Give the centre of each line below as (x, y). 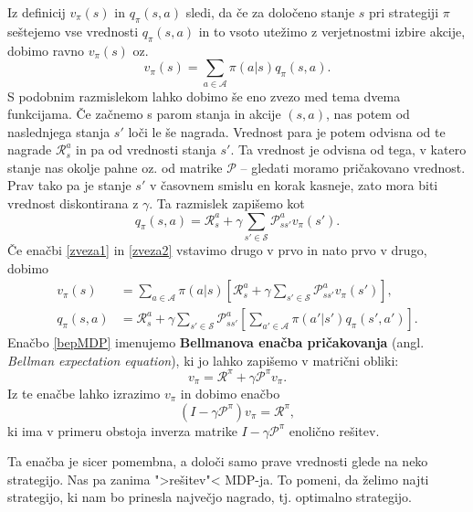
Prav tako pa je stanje (69, 185)
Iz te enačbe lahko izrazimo (84, 393)
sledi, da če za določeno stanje (270, 12)
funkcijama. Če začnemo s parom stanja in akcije (144, 114)
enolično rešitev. (334, 430)
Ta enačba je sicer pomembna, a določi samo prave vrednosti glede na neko (218, 461)
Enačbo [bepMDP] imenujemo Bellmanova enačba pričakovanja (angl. (216, 342)
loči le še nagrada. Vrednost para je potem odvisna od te (287, 131)
